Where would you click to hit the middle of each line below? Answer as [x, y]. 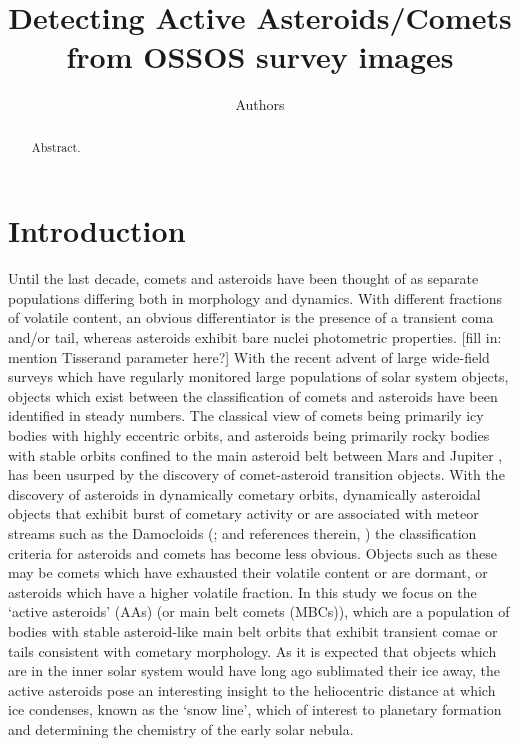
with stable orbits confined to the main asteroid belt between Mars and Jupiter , [255, 454]
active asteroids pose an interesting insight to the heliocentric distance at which [252, 689]
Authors [260, 104]
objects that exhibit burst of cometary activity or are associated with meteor [243, 513]
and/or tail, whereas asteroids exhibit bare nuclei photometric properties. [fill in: [255, 337]
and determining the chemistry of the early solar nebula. [181, 728]
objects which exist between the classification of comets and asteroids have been [253, 395]
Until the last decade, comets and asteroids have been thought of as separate [243, 278]
